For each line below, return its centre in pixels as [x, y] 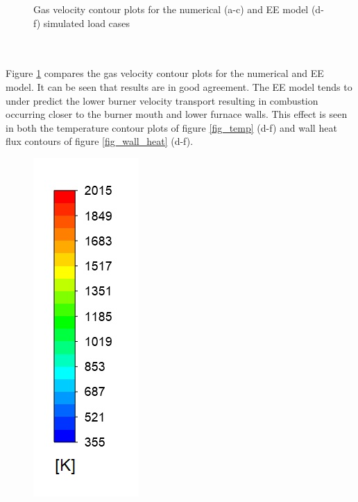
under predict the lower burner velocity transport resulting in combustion [162, 100]
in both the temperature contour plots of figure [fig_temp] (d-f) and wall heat [171, 127]
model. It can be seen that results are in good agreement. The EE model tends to [179, 86]
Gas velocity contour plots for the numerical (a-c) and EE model [171, 9]
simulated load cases [87, 23]
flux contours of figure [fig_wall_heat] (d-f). [100, 141]
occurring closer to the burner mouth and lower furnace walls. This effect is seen [177, 114]
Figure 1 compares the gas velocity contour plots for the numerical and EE [165, 73]
